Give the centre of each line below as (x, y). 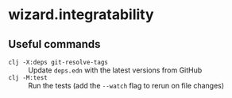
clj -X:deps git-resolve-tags (58, 62)
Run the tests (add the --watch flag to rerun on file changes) (126, 86)
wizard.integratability (81, 15)
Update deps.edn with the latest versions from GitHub (115, 70)
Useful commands (54, 44)
